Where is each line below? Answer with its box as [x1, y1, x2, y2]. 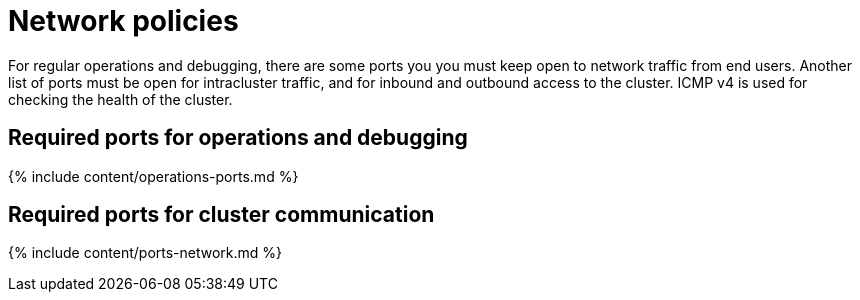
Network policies [8, 4, 239, 38]
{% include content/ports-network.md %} [8, 244, 283, 262]
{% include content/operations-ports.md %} [8, 167, 299, 185]
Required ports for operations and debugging [8, 125, 468, 151]
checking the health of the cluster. [8, 90, 233, 108]
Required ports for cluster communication [8, 202, 435, 228]
